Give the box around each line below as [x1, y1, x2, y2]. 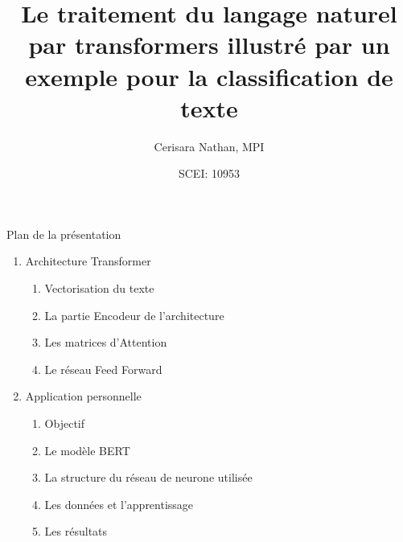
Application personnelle [25, 388, 142, 404]
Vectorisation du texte [44, 280, 154, 297]
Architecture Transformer [25, 253, 151, 269]
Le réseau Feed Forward [44, 360, 162, 377]
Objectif [44, 415, 84, 432]
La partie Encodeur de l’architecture [44, 306, 224, 323]
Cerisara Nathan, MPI [154, 138, 265, 154]
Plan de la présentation [6, 225, 121, 242]
